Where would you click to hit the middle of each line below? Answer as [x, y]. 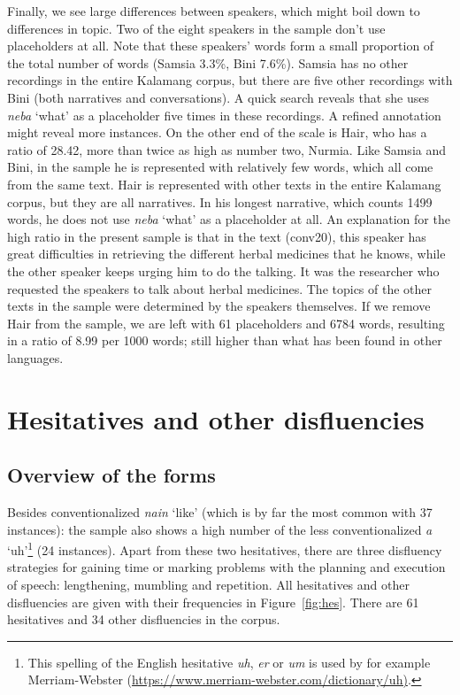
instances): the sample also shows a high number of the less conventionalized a [220, 529]
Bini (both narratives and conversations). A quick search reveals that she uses [218, 97]
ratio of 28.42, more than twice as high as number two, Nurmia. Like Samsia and [227, 149]
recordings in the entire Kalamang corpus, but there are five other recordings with [230, 80]
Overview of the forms [111, 475]
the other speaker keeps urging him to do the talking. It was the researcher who [223, 270]
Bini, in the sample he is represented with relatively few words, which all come [220, 167]
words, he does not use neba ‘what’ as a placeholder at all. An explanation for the [229, 219]
